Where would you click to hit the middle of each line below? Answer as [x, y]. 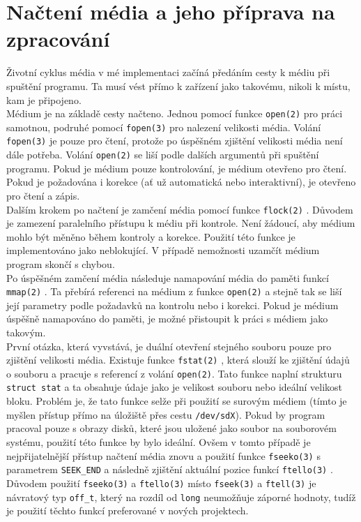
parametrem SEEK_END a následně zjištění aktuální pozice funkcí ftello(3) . [170, 469]
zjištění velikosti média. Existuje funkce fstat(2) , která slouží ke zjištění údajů [178, 360]
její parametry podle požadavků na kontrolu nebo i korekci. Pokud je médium [172, 305]
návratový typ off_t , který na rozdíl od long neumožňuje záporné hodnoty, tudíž [181, 497]
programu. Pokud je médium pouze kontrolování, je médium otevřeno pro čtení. [177, 168]
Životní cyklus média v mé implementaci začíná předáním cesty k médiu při [168, 72]
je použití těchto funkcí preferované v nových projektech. [128, 510]
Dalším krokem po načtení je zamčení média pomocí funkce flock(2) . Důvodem [180, 209]
